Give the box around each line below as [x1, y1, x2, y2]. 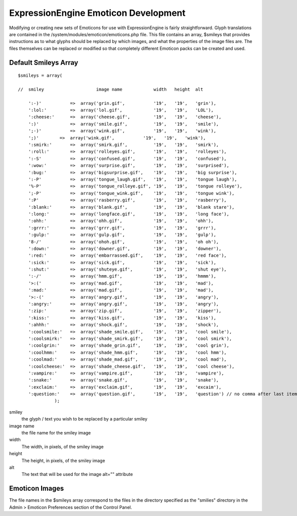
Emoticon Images [9, 484, 64, 493]
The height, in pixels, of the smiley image [21, 458, 105, 464]
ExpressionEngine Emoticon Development [9, 7, 186, 18]
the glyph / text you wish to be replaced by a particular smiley [21, 416, 148, 422]
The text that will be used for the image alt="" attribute [21, 471, 133, 477]
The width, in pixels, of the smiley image [21, 443, 104, 450]
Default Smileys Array [9, 58, 79, 67]
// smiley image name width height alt [18, 87, 203, 92]
